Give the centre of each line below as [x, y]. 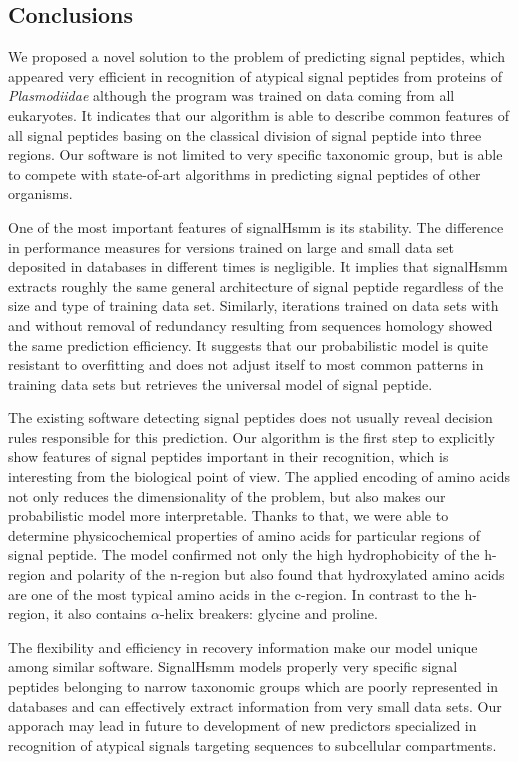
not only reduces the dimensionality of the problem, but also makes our [227, 495]
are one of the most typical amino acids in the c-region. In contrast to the [234, 593]
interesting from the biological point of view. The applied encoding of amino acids [259, 476]
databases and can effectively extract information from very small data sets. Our [255, 705]
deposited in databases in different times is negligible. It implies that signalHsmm [258, 266]
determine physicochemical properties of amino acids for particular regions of [244, 534]
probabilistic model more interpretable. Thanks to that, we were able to [228, 515]
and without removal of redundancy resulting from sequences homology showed [250, 324]
